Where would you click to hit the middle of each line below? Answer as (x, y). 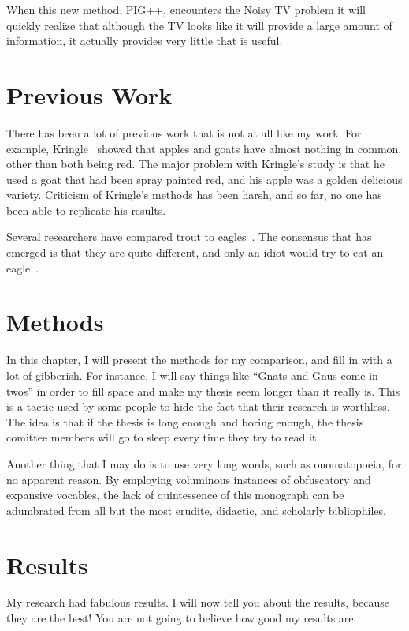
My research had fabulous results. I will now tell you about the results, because (198, 602)
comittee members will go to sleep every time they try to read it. (163, 437)
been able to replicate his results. (86, 210)
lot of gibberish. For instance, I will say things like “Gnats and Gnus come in (192, 375)
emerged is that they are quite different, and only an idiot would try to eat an (195, 252)
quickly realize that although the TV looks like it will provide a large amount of (199, 25)
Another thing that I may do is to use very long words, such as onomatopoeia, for (204, 463)
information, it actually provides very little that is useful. (145, 41)
